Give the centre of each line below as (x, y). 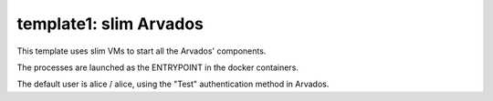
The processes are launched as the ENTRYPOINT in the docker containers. (157, 67)
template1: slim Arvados (110, 24)
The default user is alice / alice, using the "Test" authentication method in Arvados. (173, 84)
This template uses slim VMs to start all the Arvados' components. (142, 51)
